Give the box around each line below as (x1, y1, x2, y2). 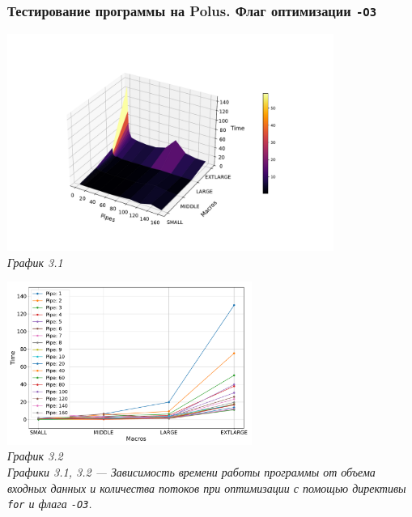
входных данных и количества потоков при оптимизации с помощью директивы (7, 479, 406, 496)
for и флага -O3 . (7, 495, 92, 512)
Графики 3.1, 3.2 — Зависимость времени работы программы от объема (7, 464, 376, 481)
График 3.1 (7, 253, 63, 270)
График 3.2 (7, 447, 63, 464)
